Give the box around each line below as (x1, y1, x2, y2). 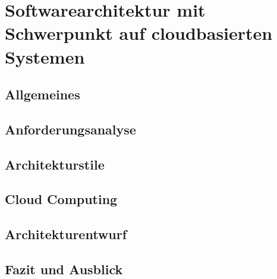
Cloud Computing (5, 190, 118, 208)
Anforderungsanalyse (5, 120, 136, 138)
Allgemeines (5, 85, 80, 104)
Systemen (5, 44, 85, 68)
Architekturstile (5, 155, 105, 173)
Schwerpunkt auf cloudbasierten (5, 21, 273, 45)
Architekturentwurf (5, 225, 127, 243)
